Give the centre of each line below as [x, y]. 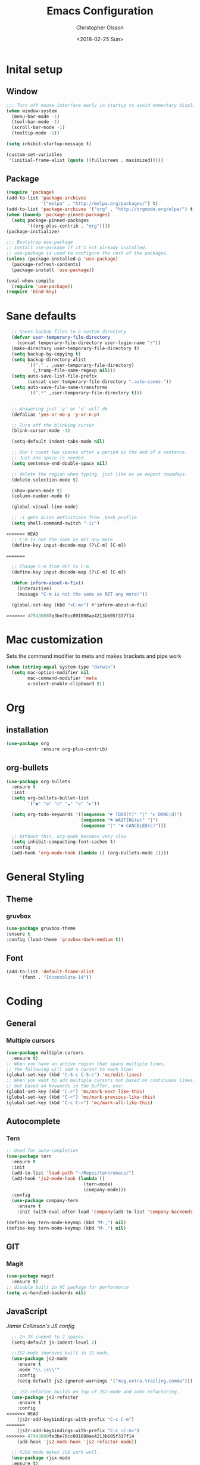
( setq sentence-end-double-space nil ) [60, 463]
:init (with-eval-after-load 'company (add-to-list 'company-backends [105, 1212]
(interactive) [34, 589]
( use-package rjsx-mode [41, 1458]
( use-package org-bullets [38, 781]
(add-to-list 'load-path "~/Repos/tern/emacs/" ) [73, 1173]
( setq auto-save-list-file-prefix [54, 376]
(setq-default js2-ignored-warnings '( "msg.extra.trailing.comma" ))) [105, 1381]
